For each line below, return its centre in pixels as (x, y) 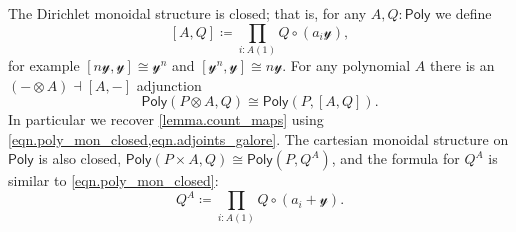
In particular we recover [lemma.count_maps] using (166, 119)
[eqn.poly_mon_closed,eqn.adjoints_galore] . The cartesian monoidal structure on (258, 138)
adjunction (169, 84)
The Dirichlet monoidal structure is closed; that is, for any (187, 13)
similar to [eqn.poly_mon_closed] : (113, 180)
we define (463, 13)
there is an (462, 64)
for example (44, 64)
